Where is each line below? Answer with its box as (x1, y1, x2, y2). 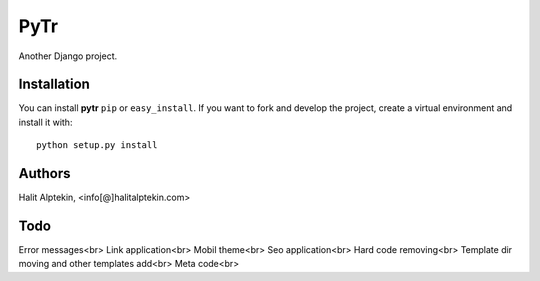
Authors (18, 165, 71, 182)
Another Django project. (18, 50, 118, 62)
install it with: (18, 116, 73, 128)
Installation (18, 76, 90, 93)
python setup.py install (36, 140, 158, 151)
